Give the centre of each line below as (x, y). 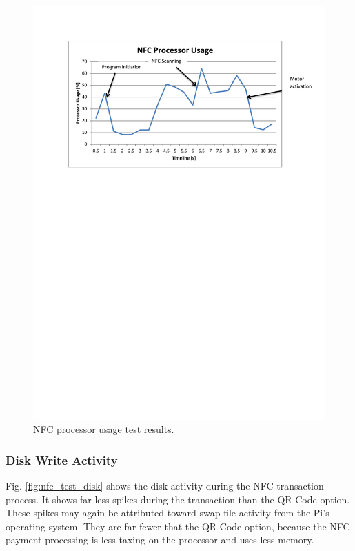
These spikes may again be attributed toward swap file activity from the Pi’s (168, 513)
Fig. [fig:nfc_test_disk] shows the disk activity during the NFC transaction (165, 486)
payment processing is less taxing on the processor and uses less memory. (160, 540)
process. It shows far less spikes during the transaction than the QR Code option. (178, 499)
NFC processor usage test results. (104, 429)
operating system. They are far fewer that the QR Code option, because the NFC (178, 526)
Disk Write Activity (62, 460)
